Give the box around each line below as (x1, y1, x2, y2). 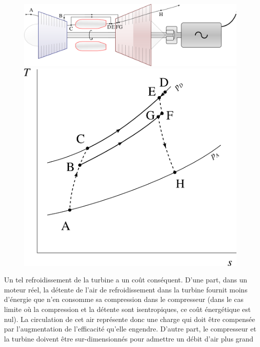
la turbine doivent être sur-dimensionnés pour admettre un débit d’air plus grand (4, 333, 253, 343)
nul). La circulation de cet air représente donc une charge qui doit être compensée (4, 313, 255, 324)
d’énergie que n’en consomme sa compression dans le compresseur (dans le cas (4, 294, 243, 304)
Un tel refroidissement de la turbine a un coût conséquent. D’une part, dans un (4, 274, 247, 285)
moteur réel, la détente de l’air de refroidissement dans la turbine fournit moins (4, 284, 247, 294)
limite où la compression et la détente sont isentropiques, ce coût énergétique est (4, 303, 251, 314)
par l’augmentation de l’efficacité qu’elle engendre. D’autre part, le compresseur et (4, 323, 256, 334)
